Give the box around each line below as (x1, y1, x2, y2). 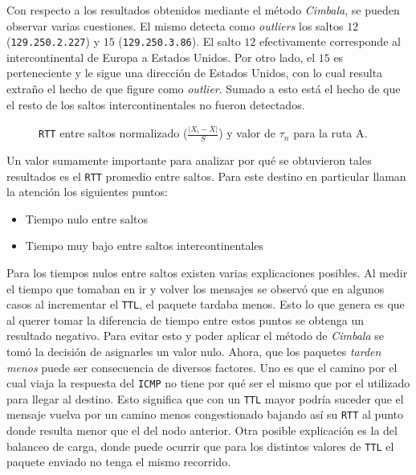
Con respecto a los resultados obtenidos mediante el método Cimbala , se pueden (6, 2, 400, 18)
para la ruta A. (293, 125, 368, 141)
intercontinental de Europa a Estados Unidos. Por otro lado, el (6, 48, 316, 65)
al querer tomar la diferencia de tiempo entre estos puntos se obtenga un (6, 311, 364, 328)
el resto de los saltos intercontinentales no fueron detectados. (6, 96, 305, 113)
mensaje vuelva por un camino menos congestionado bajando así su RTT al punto (6, 406, 404, 423)
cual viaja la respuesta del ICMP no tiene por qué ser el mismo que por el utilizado (6, 375, 410, 391)
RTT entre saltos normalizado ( (39, 125, 188, 141)
